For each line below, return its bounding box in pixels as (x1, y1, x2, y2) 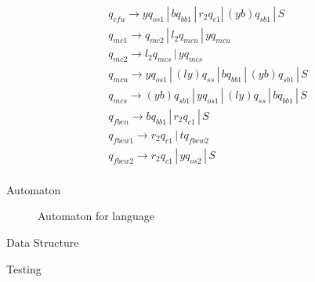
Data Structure (6, 234, 79, 251)
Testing (6, 260, 42, 277)
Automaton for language (38, 208, 155, 224)
